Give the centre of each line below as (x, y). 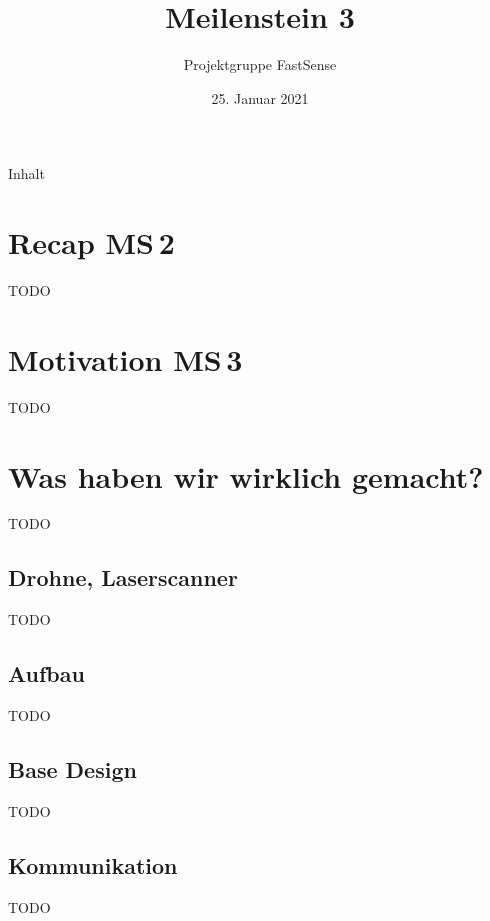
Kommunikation (93, 864)
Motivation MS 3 (125, 358)
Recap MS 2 (91, 242)
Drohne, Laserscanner (123, 577)
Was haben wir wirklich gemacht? (246, 475)
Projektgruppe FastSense (260, 64)
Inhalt (26, 173)
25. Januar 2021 (260, 97)
